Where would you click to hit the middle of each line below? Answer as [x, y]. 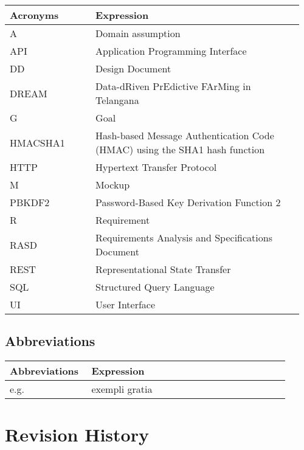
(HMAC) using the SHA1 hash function [180, 149]
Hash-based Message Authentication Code [185, 135]
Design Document [133, 68]
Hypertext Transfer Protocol [156, 167]
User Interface [126, 304]
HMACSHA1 [37, 142]
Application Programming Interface [171, 51]
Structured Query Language [155, 287]
